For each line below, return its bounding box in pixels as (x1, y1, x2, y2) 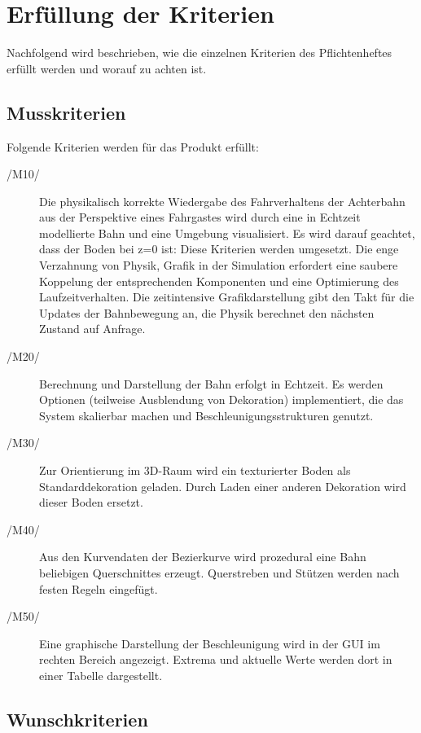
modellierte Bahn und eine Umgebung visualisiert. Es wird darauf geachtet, (39, 224, 415, 241)
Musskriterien (7, 99, 126, 125)
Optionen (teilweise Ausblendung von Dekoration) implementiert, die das (39, 391, 404, 408)
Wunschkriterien (7, 706, 148, 731)
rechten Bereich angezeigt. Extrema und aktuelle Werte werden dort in (39, 651, 392, 668)
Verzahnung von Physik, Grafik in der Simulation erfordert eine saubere (39, 257, 398, 274)
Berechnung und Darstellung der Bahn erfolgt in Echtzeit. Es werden (39, 375, 384, 392)
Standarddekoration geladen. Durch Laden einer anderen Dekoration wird (39, 477, 406, 494)
